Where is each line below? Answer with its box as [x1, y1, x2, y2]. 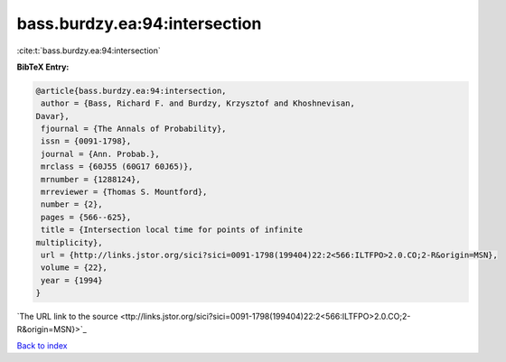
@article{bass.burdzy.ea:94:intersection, [35, 86, 227, 96]
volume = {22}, [41, 263, 108, 273]
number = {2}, [41, 200, 103, 209]
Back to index [16, 339, 68, 351]
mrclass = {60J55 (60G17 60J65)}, [41, 162, 193, 172]
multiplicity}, [35, 237, 103, 247]
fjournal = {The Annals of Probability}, [41, 124, 227, 135]
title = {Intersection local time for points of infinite [41, 225, 303, 235]
